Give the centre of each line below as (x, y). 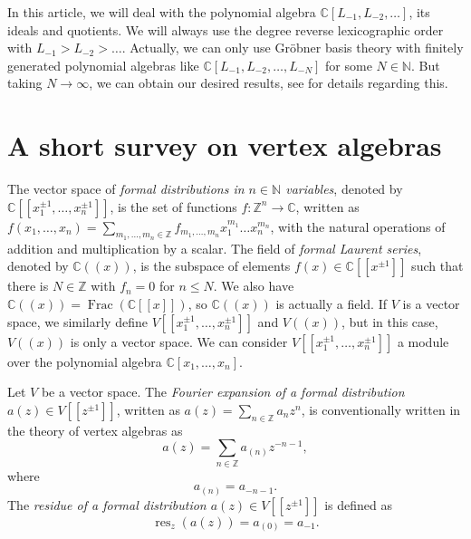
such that (437, 266)
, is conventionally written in (381, 409)
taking (25, 83)
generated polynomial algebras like (103, 65)
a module (423, 341)
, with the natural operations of (358, 226)
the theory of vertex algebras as (95, 430)
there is (28, 286)
